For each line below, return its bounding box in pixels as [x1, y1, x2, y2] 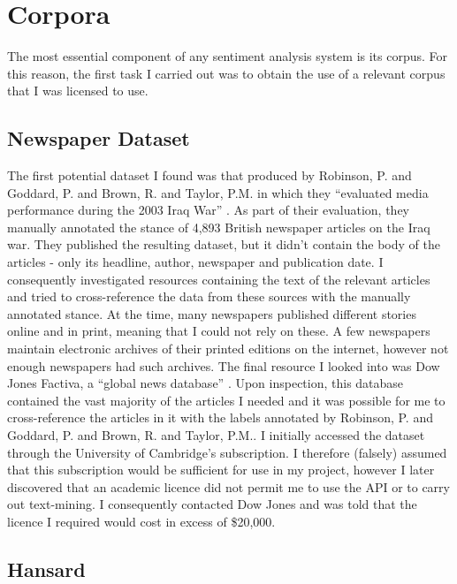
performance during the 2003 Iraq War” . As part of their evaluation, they [7, 201, 410, 219]
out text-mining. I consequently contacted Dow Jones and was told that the [7, 495, 417, 513]
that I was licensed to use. [7, 81, 149, 100]
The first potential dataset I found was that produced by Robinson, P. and [7, 166, 412, 185]
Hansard [7, 555, 86, 582]
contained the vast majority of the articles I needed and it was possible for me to [7, 391, 446, 409]
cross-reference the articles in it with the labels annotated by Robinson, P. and [7, 408, 433, 427]
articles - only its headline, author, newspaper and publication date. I [7, 253, 384, 271]
